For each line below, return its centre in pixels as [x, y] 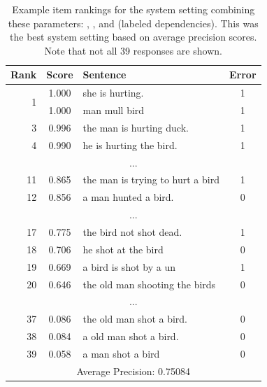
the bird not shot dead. [132, 231]
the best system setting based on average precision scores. [133, 37]
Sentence [104, 75]
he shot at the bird [123, 249]
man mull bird [114, 110]
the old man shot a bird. [135, 319]
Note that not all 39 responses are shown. [133, 50]
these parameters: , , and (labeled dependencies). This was [133, 23]
